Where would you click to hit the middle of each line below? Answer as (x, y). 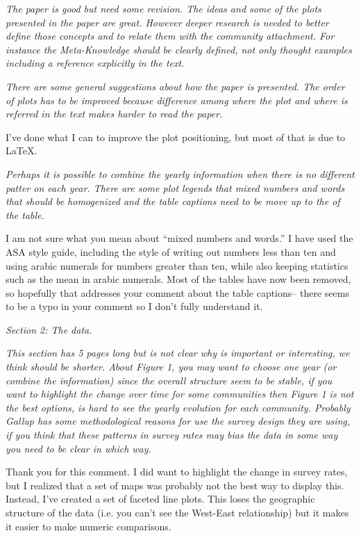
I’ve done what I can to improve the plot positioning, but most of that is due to (176, 137)
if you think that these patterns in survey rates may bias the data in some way (172, 435)
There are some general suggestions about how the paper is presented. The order (175, 86)
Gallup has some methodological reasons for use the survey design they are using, (178, 421)
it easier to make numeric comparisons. (89, 526)
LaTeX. (22, 150)
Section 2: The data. (49, 329)
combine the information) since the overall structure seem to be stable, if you (169, 380)
